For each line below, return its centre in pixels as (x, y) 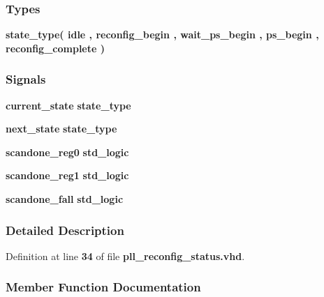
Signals (26, 79)
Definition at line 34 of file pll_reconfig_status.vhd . (125, 256)
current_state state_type (68, 105)
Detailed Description (65, 230)
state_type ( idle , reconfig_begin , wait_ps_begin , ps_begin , (162, 35)
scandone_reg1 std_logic (67, 175)
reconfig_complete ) (56, 48)
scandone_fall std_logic (65, 199)
